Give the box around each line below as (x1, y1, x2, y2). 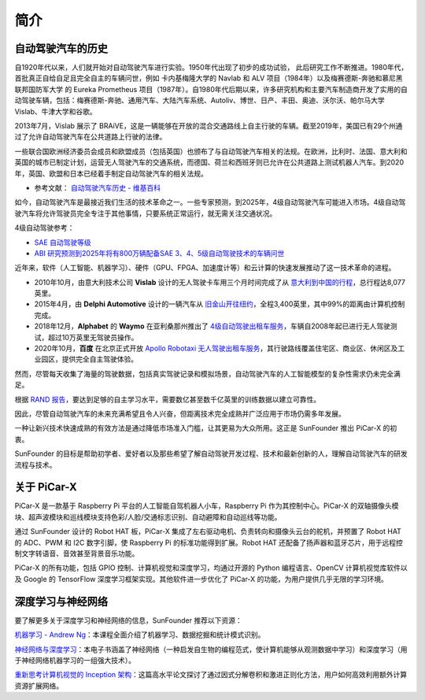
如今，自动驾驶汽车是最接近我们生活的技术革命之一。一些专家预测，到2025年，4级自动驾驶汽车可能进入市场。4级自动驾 (14, 198, 406, 207)
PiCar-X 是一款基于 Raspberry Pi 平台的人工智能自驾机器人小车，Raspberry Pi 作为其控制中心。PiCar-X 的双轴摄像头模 (14, 501, 399, 511)
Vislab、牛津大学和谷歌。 (14, 106, 98, 116)
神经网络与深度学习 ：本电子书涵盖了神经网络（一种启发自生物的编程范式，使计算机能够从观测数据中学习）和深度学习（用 (14, 644, 408, 654)
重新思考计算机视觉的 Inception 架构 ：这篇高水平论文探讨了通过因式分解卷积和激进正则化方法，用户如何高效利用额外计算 (14, 670, 408, 680)
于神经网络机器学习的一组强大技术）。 (14, 655, 135, 665)
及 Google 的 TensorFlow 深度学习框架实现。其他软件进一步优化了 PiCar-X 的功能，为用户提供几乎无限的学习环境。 (14, 574, 389, 583)
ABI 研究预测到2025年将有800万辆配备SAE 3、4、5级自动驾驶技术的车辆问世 (34, 248, 285, 257)
